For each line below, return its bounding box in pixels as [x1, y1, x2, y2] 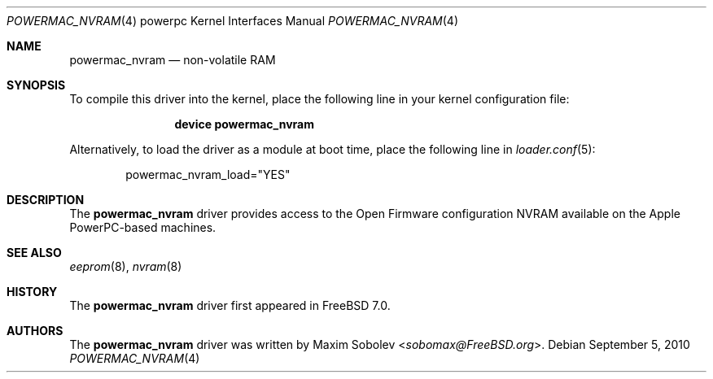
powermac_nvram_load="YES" [125, 168, 291, 181]
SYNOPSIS [7, 78, 66, 92]
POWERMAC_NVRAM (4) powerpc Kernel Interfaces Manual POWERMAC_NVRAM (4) [7, 14, 458, 28]
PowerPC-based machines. [69, 220, 217, 234]
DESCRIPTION [7, 193, 85, 207]
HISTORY [7, 285, 58, 298]
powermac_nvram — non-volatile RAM [69, 53, 276, 67]
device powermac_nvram [174, 117, 315, 131]
